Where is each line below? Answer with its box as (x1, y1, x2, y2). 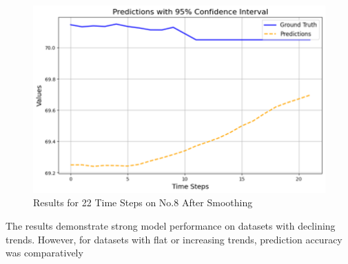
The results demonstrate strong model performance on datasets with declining (6, 218, 336, 232)
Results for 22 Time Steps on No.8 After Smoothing (33, 195, 253, 210)
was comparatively (6, 245, 83, 260)
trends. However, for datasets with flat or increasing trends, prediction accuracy (6, 232, 342, 246)
